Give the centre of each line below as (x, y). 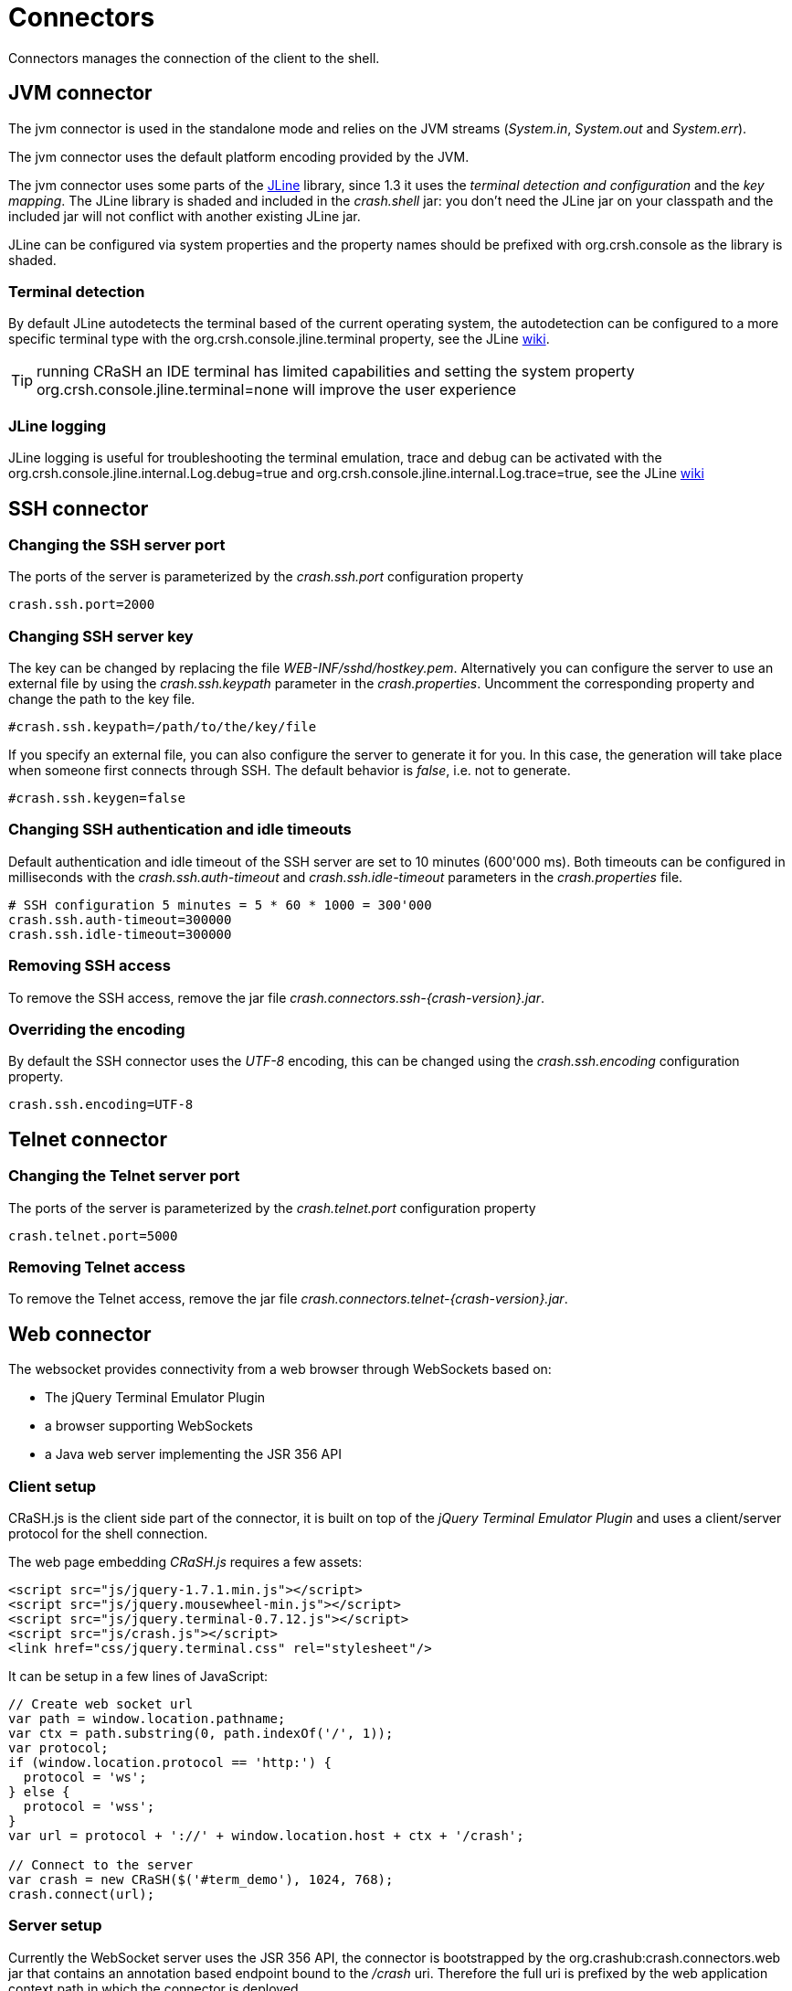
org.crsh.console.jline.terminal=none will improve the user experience (277, 390)
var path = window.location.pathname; (147, 1718)
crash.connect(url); (82, 1894)
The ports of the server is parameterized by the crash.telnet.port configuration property (272, 1208)
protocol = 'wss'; (89, 1806)
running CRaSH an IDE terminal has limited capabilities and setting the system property (336, 372)
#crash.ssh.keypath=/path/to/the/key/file (163, 727)
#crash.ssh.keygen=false (97, 799)
